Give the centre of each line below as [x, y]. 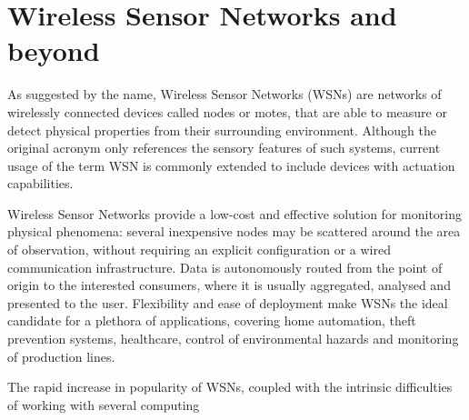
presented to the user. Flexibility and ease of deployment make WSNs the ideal [228, 302]
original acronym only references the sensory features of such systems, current [224, 148]
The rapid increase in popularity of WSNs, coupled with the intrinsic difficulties [230, 387]
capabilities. [40, 183]
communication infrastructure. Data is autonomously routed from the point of [225, 267]
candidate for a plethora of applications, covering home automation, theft [212, 320]
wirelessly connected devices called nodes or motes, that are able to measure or [227, 111]
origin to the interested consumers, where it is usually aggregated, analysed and [229, 285]
